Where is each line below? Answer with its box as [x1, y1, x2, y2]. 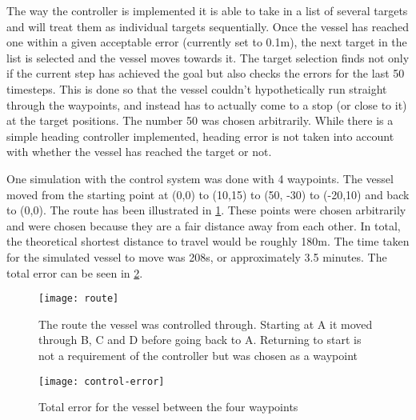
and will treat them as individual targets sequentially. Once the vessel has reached [6, 18, 410, 34]
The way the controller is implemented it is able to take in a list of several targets [6, 2, 408, 18]
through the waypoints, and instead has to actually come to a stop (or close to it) [6, 96, 407, 113]
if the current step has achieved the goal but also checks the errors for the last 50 [6, 65, 405, 82]
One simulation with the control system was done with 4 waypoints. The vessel [6, 170, 394, 186]
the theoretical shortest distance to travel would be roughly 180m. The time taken [6, 233, 410, 250]
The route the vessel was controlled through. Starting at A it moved [38, 315, 373, 332]
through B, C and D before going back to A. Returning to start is [38, 331, 362, 348]
